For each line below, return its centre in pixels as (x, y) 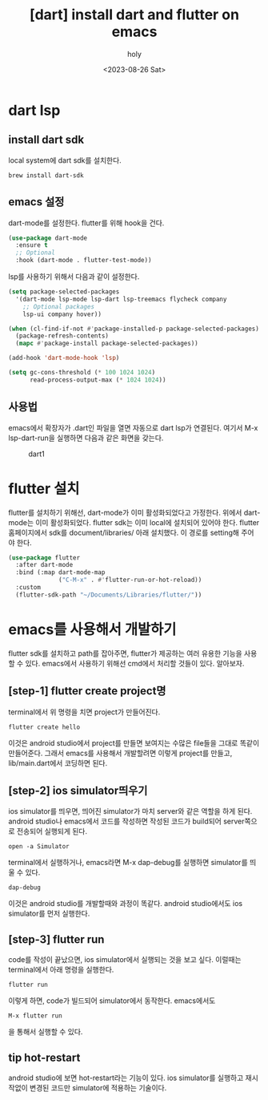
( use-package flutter (44, 558)
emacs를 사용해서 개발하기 (92, 629)
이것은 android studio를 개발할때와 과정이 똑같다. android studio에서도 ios (125, 904)
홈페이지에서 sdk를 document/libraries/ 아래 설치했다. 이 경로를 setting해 (124, 532)
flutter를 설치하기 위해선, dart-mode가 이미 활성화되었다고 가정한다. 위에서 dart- (134, 512)
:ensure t (32, 245)
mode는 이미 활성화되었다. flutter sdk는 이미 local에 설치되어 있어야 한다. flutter (134, 522)
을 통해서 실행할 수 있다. (46, 1032)
